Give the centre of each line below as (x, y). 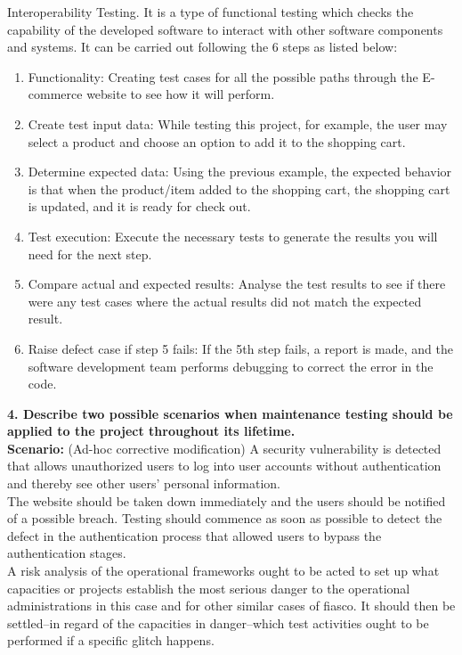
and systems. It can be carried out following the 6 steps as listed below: (203, 47)
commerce (55, 94)
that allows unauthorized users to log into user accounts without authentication (224, 466)
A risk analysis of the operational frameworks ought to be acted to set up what (223, 571)
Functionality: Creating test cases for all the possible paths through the (223, 76)
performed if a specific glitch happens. (111, 640)
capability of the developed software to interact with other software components (225, 29)
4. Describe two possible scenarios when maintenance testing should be (230, 413)
